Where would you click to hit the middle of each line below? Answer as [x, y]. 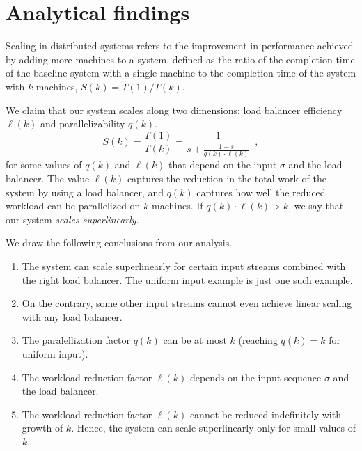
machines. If [177, 206]
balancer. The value [48, 179]
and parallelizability [83, 124]
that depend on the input [223, 165]
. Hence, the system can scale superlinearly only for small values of [214, 428]
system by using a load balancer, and [85, 192]
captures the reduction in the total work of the [227, 179]
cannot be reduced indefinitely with [265, 414]
